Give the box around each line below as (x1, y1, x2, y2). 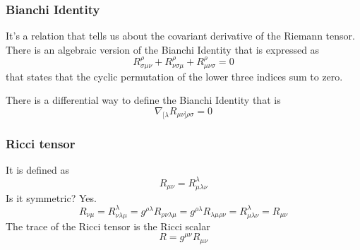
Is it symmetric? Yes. (6, 190, 97, 205)
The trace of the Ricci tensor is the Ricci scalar (6, 218, 210, 233)
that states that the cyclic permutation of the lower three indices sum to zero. (6, 69, 343, 83)
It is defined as (6, 162, 69, 177)
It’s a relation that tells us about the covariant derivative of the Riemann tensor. (6, 28, 355, 43)
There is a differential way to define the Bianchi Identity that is (6, 93, 281, 107)
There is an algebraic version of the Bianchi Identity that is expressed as (6, 42, 320, 56)
